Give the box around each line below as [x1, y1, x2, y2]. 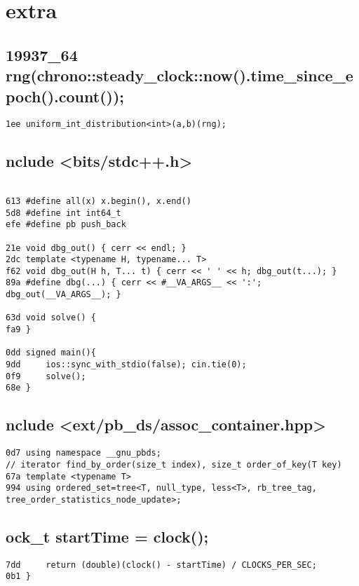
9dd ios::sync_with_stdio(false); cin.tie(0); [6, 360, 247, 370]
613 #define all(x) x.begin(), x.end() [6, 196, 191, 206]
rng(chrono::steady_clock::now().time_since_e [6, 64, 353, 86]
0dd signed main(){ [6, 348, 96, 358]
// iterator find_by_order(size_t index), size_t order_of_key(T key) [6, 459, 342, 470]
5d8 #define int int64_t [6, 207, 121, 218]
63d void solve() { [6, 313, 96, 323]
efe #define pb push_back [6, 219, 126, 230]
